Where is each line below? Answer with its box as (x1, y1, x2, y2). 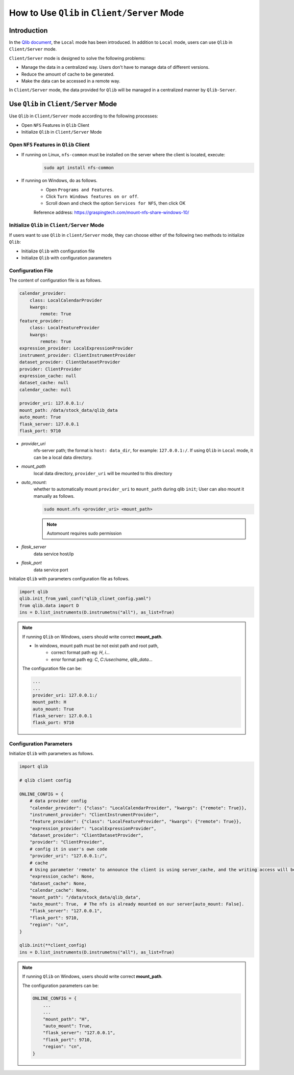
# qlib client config (19, 777, 72, 783)
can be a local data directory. (33, 454, 93, 460)
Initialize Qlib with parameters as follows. (9, 751, 94, 757)
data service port (33, 566, 69, 572)
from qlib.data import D (19, 602, 79, 608)
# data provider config (29, 798, 87, 804)
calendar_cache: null (19, 387, 72, 393)
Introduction (9, 26, 48, 34)
